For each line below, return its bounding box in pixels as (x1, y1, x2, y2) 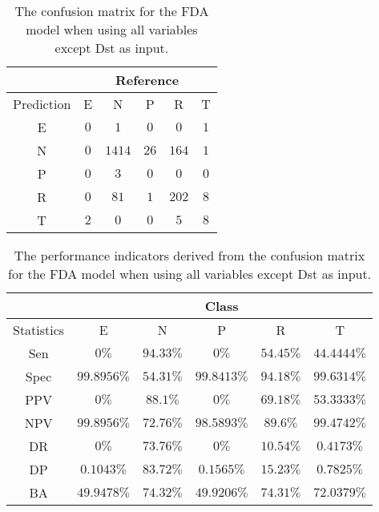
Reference (115, 71, 179, 89)
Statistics (13, 321, 65, 339)
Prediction (13, 95, 71, 113)
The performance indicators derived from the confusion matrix (14, 246, 365, 264)
